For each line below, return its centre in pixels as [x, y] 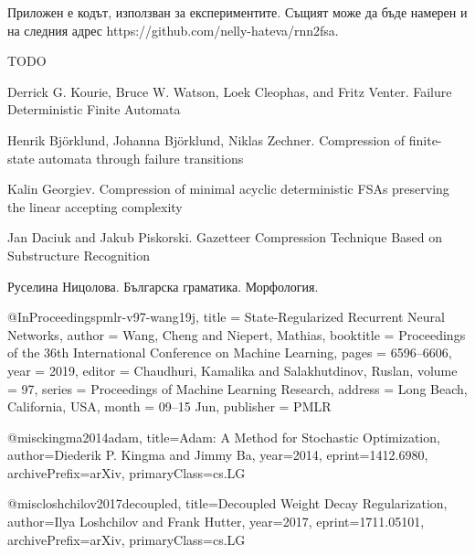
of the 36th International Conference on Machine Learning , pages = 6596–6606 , [230, 352]
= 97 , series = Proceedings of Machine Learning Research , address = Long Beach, [237, 388]
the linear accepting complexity [95, 206]
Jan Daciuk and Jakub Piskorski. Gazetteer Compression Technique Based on [225, 237]
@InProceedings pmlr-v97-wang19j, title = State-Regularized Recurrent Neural [226, 317]
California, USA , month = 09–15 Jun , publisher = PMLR [169, 406]
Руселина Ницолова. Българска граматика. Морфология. [163, 286]
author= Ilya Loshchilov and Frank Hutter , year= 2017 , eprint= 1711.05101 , [216, 522]
